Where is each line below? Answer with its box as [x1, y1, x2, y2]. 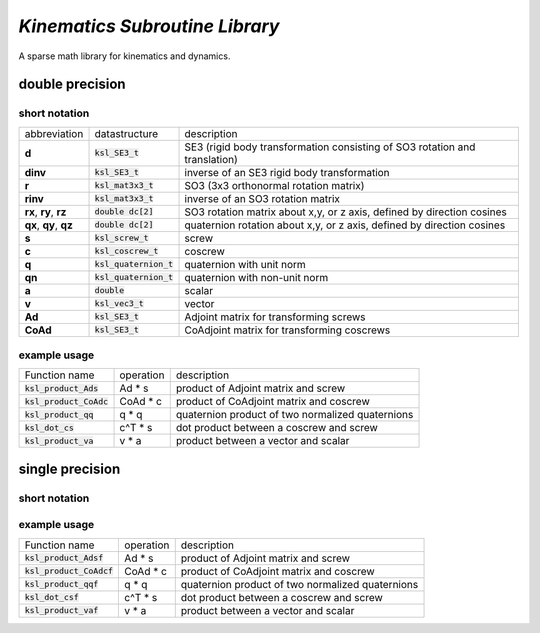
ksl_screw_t [94, 233, 149, 244]
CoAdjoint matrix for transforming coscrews [184, 323, 391, 337]
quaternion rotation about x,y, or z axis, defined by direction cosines [184, 218, 506, 232]
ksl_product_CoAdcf [24, 566, 114, 577]
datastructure [94, 126, 159, 140]
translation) [184, 152, 239, 166]
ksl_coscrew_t [94, 246, 159, 257]
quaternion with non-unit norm [184, 270, 329, 284]
